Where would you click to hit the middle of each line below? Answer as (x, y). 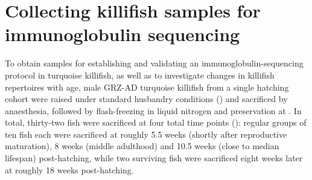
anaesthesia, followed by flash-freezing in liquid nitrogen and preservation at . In (153, 110)
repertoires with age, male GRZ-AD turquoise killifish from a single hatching (147, 87)
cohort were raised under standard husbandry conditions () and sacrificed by (146, 99)
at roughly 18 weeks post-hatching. (69, 169)
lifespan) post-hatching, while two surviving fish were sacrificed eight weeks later (154, 158)
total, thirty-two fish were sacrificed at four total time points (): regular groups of (156, 122)
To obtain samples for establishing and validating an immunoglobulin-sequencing (154, 63)
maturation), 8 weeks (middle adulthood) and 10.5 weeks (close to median (142, 146)
